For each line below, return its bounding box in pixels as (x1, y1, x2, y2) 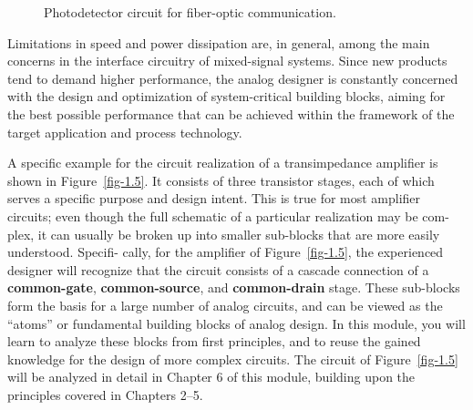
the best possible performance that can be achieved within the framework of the (7, 104, 455, 123)
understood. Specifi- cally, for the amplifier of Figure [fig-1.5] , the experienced (7, 242, 444, 261)
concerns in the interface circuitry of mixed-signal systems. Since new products (7, 51, 447, 70)
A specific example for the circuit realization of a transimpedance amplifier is (7, 153, 438, 172)
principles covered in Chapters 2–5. (7, 384, 203, 404)
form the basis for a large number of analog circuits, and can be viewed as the (7, 295, 443, 314)
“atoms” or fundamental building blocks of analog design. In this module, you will (7, 313, 466, 333)
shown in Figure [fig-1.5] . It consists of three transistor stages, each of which (7, 170, 435, 190)
